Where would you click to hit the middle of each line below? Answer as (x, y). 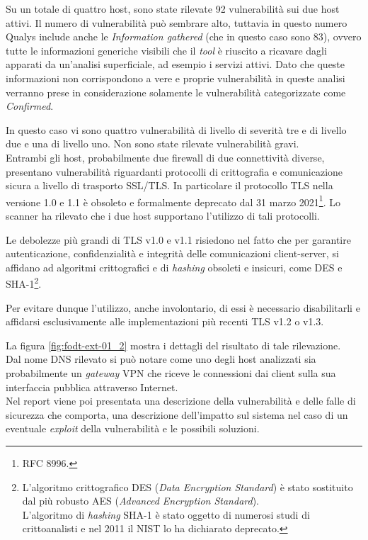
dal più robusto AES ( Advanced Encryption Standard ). (140, 501)
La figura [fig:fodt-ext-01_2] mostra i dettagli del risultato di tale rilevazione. (173, 345)
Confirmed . (30, 106)
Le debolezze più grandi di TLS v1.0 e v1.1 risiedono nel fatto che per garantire (178, 239)
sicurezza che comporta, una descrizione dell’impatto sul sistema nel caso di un (177, 414)
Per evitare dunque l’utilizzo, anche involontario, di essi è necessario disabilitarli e (183, 307)
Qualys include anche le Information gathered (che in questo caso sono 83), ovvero (184, 36)
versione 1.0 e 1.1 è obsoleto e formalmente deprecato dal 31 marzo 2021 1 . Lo (173, 201)
